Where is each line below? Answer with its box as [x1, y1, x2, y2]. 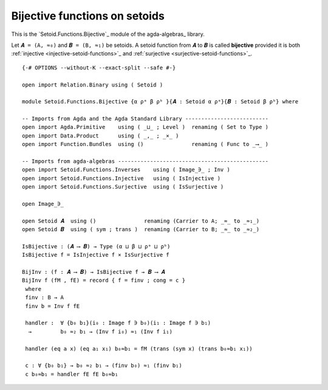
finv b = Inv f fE [25, 302, 80, 310]
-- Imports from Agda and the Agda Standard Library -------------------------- [22, 116, 269, 122]
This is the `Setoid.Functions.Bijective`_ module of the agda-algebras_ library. [11, 30, 205, 38]
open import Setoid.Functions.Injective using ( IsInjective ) [22, 175, 221, 182]
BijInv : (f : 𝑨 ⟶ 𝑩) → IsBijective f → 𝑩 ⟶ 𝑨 [22, 268, 165, 276]
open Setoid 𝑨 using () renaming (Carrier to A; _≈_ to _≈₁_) [22, 217, 260, 225]
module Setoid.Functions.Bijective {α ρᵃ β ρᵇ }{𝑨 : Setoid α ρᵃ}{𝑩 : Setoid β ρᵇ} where [22, 98, 299, 105]
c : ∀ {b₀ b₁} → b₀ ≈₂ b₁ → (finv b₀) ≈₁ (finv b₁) [25, 362, 182, 369]
